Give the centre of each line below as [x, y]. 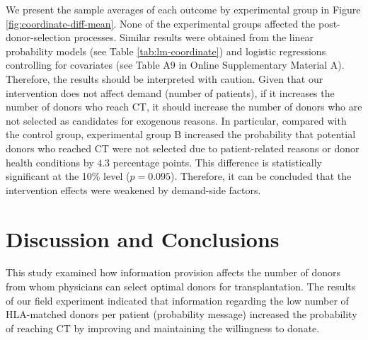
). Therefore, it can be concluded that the [261, 176]
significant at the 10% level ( [68, 176]
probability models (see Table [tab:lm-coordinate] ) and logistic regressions [166, 51]
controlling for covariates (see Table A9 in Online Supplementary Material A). [175, 65]
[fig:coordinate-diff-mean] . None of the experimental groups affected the [161, 23]
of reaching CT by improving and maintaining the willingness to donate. [163, 328]
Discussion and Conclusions [143, 238]
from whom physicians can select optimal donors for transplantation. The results [181, 287]
